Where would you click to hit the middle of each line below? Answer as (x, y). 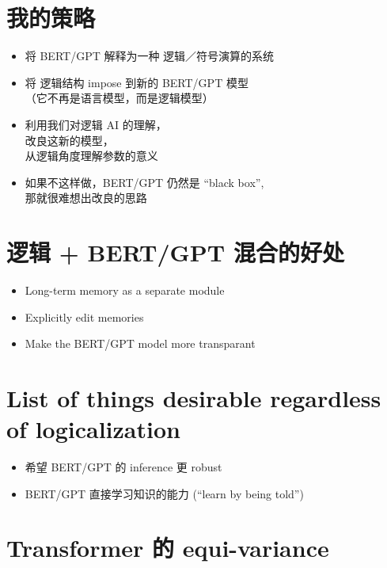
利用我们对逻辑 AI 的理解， (96, 124)
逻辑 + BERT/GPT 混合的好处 (175, 252)
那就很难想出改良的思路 (86, 198)
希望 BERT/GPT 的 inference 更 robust (123, 467)
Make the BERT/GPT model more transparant (140, 343)
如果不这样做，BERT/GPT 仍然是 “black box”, (144, 182)
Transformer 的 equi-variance (168, 548)
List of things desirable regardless (194, 397)
